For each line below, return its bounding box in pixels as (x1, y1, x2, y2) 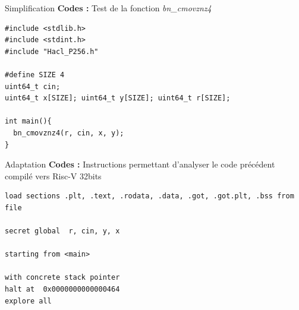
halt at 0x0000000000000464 (5, 285, 120, 294)
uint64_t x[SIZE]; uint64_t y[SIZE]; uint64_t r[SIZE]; (5, 94, 231, 103)
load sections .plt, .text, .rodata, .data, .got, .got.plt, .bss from (5, 192, 294, 201)
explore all (5, 296, 52, 305)
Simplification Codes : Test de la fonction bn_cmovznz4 (5, 2, 212, 14)
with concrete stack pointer (5, 273, 120, 282)
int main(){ (5, 117, 52, 126)
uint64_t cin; (5, 82, 61, 91)
